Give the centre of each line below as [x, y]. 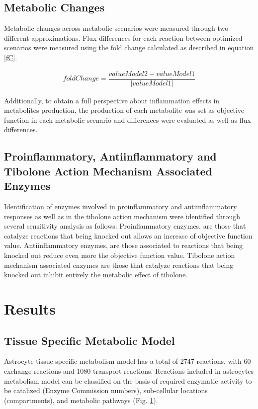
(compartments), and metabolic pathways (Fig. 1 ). [81, 400]
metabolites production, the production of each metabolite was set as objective [124, 110]
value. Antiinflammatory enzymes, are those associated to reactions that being [123, 245]
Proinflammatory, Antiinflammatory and [110, 156]
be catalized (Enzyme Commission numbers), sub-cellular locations [106, 390]
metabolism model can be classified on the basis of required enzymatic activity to [128, 380]
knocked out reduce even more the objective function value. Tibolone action [120, 255]
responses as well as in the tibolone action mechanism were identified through [122, 216]
